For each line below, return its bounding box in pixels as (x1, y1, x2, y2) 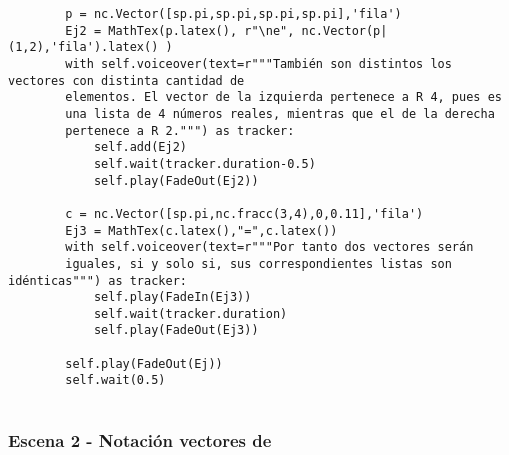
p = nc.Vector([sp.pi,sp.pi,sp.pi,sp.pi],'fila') (65, 7, 402, 21)
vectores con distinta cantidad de (8, 73, 245, 88)
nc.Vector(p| (301, 23, 388, 38)
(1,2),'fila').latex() (8, 40, 159, 55)
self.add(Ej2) (93, 140, 187, 155)
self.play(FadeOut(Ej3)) (93, 323, 259, 338)
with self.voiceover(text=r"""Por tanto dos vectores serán (65, 240, 474, 255)
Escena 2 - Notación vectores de (8, 427, 272, 452)
